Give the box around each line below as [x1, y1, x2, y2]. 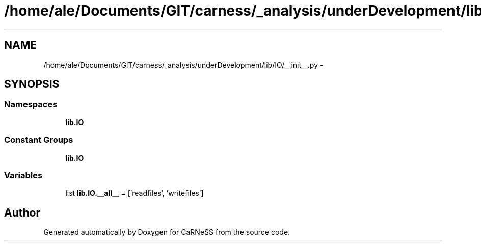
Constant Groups [4, 135, 73, 145]
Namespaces [4, 99, 58, 110]
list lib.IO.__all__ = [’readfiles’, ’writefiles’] [65, 189, 204, 198]
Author [4, 206, 40, 219]
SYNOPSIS [4, 78, 60, 91]
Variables [4, 170, 43, 180]
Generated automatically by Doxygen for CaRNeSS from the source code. [43, 228, 290, 237]
